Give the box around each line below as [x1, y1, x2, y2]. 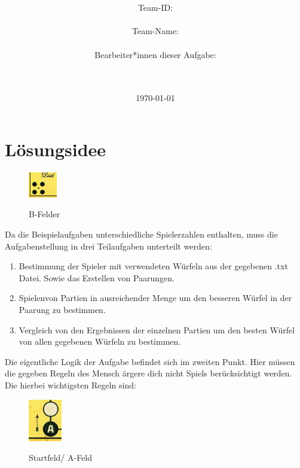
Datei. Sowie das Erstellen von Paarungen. [19, 271, 175, 284]
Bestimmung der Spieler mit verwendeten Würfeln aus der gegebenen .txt [19, 260, 288, 272]
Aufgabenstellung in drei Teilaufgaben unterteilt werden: [5, 239, 212, 252]
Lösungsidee [5, 136, 106, 161]
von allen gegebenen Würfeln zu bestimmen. [19, 335, 181, 348]
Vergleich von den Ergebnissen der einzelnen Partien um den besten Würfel [19, 323, 295, 336]
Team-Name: [132, 25, 179, 37]
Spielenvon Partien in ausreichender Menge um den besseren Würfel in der [19, 291, 292, 304]
